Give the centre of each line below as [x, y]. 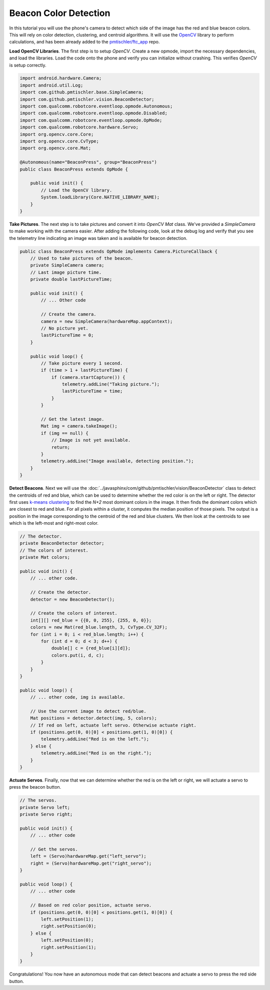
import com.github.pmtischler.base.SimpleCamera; [82, 92]
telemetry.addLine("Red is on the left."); [95, 739]
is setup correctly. [28, 65]
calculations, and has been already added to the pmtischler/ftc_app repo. [84, 42]
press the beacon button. [35, 787]
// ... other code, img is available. [78, 697]
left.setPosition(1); [67, 919]
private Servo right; [46, 814]
